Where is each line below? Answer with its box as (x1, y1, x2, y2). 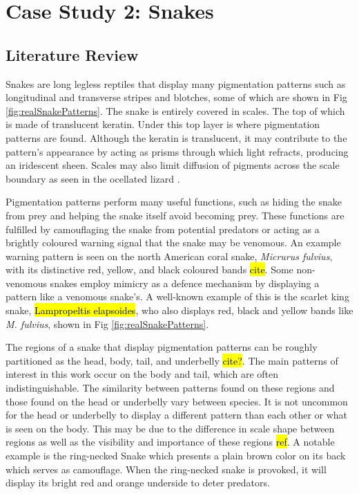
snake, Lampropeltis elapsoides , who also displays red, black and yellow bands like (6, 303, 353, 318)
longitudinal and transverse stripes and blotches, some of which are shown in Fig (6, 90, 347, 104)
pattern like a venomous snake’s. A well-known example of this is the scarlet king (6, 289, 349, 304)
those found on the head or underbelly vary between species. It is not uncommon (6, 394, 348, 408)
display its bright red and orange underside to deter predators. (6, 475, 270, 490)
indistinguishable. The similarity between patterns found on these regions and (6, 381, 335, 395)
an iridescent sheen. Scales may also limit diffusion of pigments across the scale (6, 158, 340, 172)
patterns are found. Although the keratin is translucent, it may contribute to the (6, 130, 347, 145)
